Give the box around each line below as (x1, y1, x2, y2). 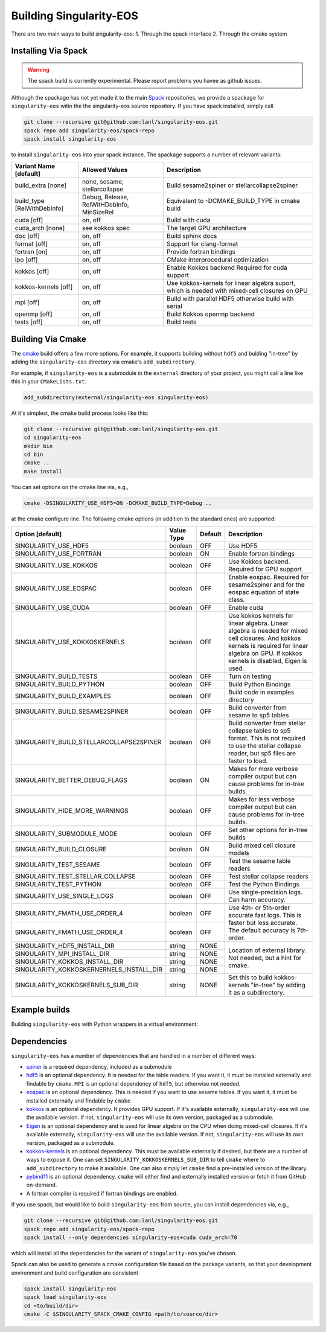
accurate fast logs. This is (228, 911, 302, 920)
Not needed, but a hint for (228, 953, 302, 962)
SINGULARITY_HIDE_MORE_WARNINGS (14, 807, 129, 815)
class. (228, 595, 245, 604)
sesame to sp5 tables (228, 711, 289, 720)
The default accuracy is (228, 926, 296, 935)
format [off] (14, 240, 48, 248)
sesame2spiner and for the (228, 580, 305, 589)
